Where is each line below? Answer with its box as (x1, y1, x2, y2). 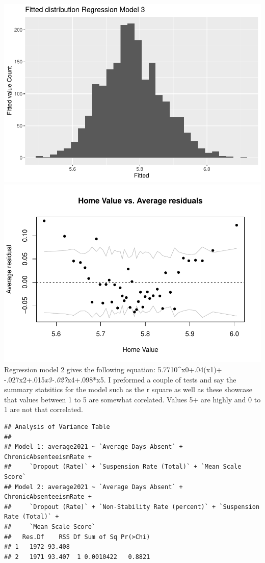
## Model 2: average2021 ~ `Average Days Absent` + (4, 483, 183, 491)
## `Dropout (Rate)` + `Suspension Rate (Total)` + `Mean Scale (4, 463, 242, 471)
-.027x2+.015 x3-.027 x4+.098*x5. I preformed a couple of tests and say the (4, 374, 236, 385)
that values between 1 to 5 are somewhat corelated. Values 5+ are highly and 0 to (4, 394, 261, 404)
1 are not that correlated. (4, 404, 83, 415)
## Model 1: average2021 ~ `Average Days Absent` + (4, 443, 183, 451)
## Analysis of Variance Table (4, 423, 110, 430)
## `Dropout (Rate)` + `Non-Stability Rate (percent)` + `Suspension (4, 503, 260, 510)
